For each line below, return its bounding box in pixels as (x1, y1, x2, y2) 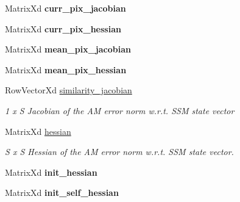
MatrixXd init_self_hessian (5, 186, 119, 199)
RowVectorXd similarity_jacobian (5, 84, 132, 96)
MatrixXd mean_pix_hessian (5, 63, 127, 76)
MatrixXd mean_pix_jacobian (5, 43, 131, 56)
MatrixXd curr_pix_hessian (5, 22, 121, 35)
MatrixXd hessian (5, 124, 71, 137)
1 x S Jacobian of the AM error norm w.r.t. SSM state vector (5, 104, 235, 117)
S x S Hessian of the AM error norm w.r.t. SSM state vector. (5, 145, 234, 158)
